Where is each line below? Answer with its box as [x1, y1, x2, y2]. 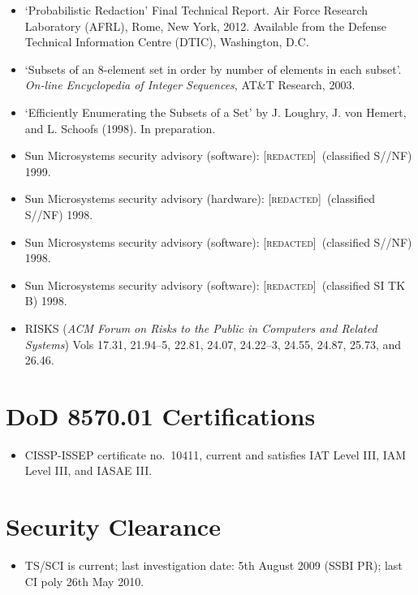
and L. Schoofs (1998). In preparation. [24, 119, 216, 136]
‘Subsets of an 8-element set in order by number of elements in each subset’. [24, 60, 402, 77]
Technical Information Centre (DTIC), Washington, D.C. [24, 33, 309, 50]
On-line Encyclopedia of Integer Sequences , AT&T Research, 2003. [24, 76, 356, 93]
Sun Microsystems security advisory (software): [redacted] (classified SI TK [24, 276, 406, 293]
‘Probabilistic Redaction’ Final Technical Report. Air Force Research [24, 2, 368, 18]
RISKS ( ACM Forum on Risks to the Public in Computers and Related [24, 319, 377, 336]
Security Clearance [6, 510, 221, 543]
